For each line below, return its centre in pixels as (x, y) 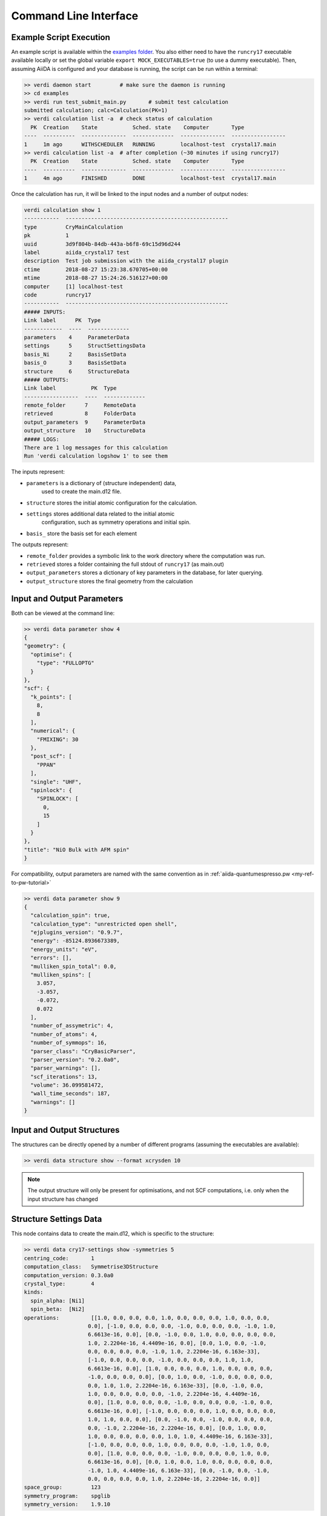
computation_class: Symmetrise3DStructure (91, 1267)
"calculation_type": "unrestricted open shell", (104, 924)
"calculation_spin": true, (71, 915)
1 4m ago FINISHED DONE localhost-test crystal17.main (150, 178)
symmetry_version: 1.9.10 (67, 1504)
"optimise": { (51, 654)
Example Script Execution (61, 37)
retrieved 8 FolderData (80, 414)
